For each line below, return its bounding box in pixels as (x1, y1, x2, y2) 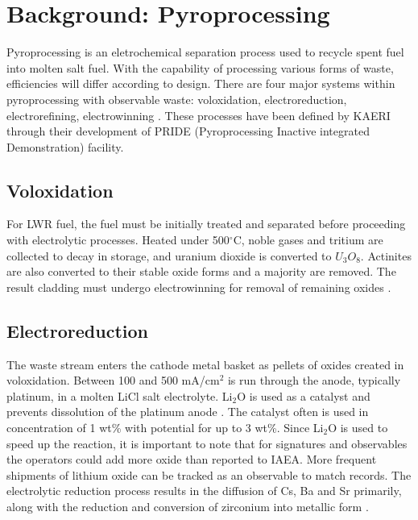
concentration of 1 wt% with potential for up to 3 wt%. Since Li (6, 419, 324, 436)
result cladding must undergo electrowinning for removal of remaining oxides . (6, 278, 391, 295)
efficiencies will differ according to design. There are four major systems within (6, 75, 395, 92)
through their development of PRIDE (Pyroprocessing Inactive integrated (6, 123, 370, 139)
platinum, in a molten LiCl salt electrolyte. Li (6, 387, 233, 404)
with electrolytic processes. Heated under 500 (6, 231, 230, 248)
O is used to (328, 419, 388, 436)
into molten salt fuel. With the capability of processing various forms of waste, (6, 59, 394, 76)
